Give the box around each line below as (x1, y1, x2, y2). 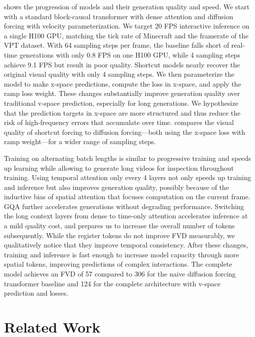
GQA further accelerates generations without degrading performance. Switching (4, 201, 244, 211)
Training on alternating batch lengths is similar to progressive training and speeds (4, 153, 251, 163)
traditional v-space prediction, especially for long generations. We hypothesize (4, 97, 238, 108)
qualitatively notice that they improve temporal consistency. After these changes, (4, 240, 248, 250)
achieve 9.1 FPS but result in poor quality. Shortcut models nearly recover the (4, 59, 240, 69)
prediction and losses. (4, 288, 68, 298)
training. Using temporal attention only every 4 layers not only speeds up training (4, 172, 251, 183)
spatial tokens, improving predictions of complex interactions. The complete (4, 259, 232, 269)
